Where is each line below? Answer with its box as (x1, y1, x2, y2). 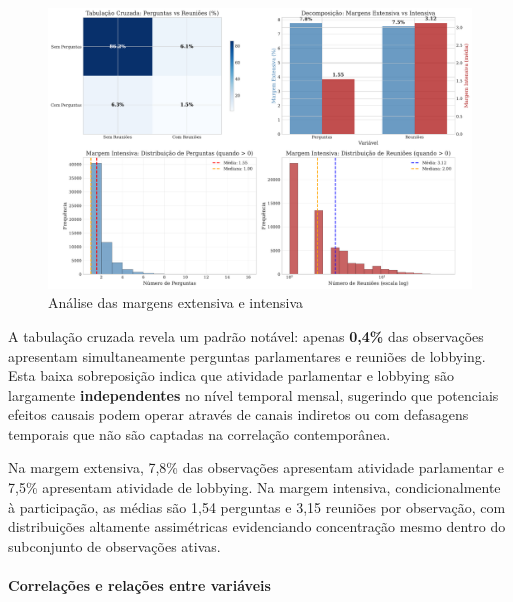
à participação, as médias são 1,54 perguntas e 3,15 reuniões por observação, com (8, 496, 506, 517)
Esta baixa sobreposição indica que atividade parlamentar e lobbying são (8, 365, 454, 386)
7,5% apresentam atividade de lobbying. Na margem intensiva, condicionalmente (8, 477, 501, 498)
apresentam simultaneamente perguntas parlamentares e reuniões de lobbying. (8, 345, 486, 366)
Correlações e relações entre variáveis (8, 575, 271, 596)
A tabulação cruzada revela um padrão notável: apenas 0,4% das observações (8, 325, 484, 346)
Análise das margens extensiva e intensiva (48, 292, 304, 313)
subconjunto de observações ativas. (8, 535, 221, 556)
